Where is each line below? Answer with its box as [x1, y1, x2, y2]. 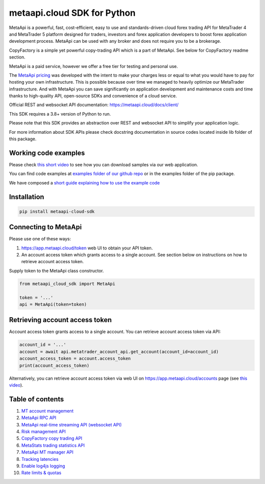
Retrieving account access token [9, 316, 112, 324]
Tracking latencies [21, 456, 59, 462]
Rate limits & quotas [21, 470, 61, 476]
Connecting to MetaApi [9, 223, 82, 231]
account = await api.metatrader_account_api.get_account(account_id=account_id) [19, 349, 219, 354]
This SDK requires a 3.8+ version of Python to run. [9, 111, 111, 117]
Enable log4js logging [21, 463, 65, 469]
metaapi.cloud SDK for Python [9, 7, 136, 18]
